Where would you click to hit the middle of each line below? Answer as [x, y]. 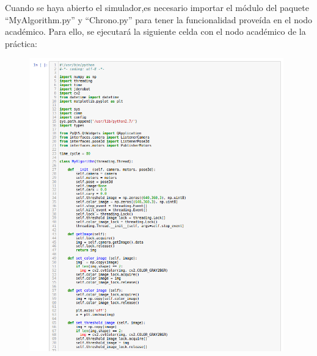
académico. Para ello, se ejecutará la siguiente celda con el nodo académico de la [155, 31]
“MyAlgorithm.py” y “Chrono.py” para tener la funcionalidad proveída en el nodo [159, 19]
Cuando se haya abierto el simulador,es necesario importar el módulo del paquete [157, 7]
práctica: [21, 43]
